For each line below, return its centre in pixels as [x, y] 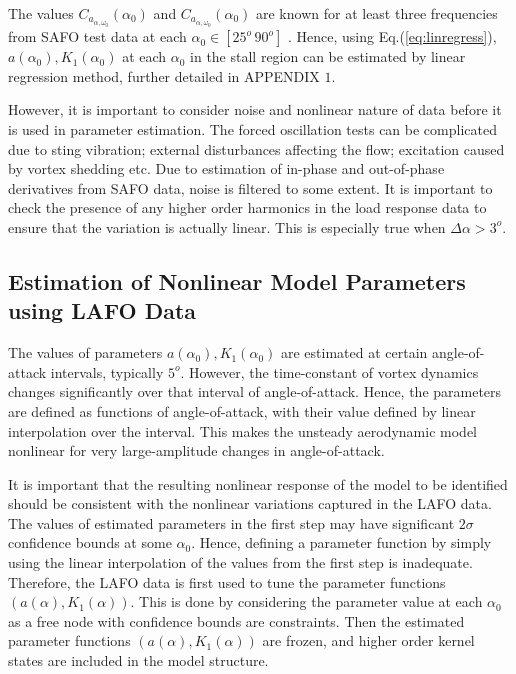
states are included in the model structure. [138, 660]
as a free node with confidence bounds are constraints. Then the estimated [236, 620]
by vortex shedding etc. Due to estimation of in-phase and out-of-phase [226, 168]
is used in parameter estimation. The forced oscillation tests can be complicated [252, 128]
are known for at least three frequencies [376, 13]
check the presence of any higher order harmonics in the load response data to [247, 207]
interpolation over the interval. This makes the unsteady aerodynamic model [242, 430]
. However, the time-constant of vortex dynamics [329, 371]
